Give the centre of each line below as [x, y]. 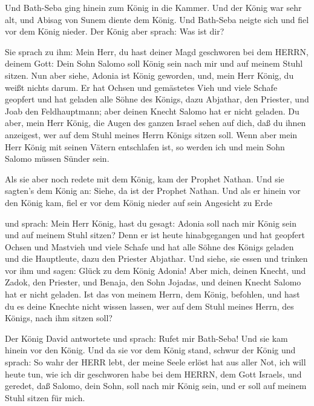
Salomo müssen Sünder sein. [57, 158]
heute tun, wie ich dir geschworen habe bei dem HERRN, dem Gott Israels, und [153, 374]
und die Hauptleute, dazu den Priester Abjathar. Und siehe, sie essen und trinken [156, 258]
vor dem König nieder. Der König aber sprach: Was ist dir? [115, 31]
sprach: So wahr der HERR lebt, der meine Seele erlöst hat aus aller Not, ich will [155, 362]
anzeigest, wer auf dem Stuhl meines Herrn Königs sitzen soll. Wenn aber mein [151, 134]
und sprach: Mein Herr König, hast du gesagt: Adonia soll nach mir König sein [151, 223]
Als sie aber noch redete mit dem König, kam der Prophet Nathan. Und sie [145, 178]
